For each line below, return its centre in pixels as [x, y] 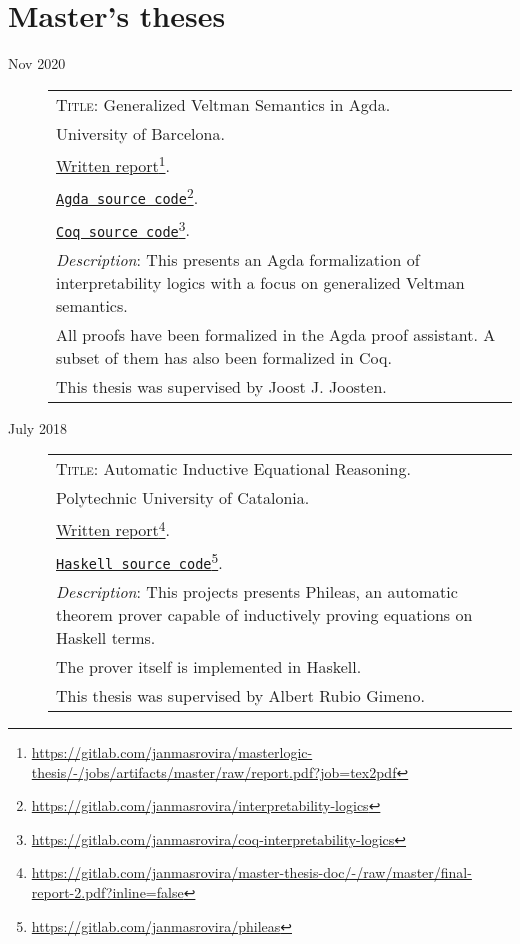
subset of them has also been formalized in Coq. [224, 357]
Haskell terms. [106, 637]
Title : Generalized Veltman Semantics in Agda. [223, 104]
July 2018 [37, 427]
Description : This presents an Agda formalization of [238, 259]
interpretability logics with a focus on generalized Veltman [260, 282]
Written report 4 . [113, 528]
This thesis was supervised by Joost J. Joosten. [221, 386]
